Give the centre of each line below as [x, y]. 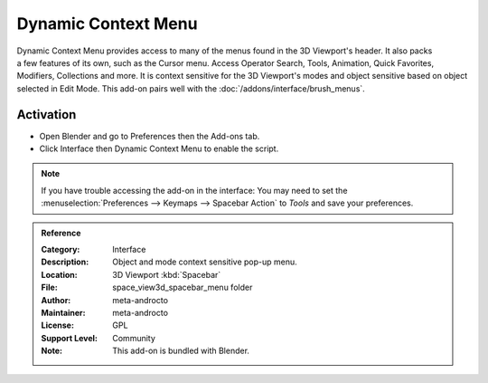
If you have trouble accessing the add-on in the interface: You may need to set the [194, 190]
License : [57, 325]
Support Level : [70, 338]
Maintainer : [63, 312]
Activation [47, 115]
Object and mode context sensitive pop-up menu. [205, 262]
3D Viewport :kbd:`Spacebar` [167, 274]
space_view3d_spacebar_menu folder [183, 287]
